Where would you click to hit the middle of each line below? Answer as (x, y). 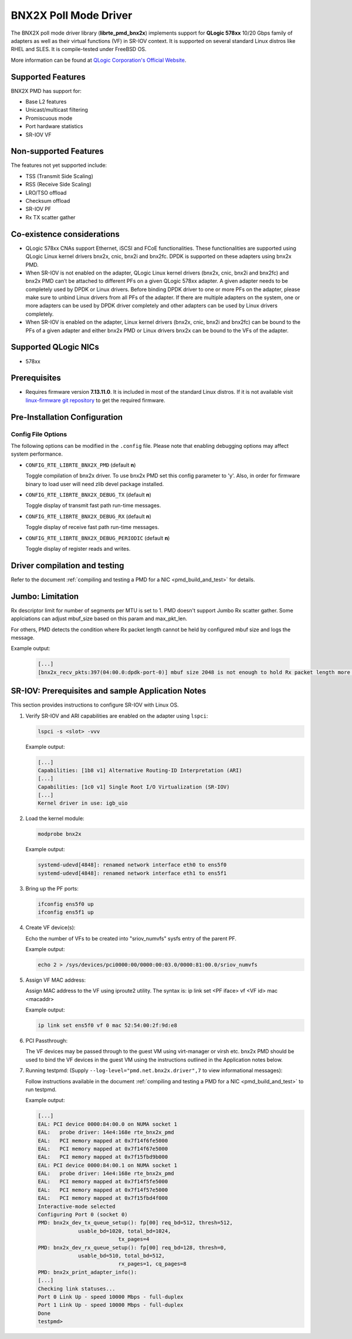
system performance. (37, 454)
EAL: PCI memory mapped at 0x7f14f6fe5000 (103, 1141)
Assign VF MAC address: (56, 980)
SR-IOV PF (38, 209)
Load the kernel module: (55, 819)
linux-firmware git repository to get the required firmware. (95, 400)
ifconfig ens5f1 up (66, 912)
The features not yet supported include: (59, 165)
